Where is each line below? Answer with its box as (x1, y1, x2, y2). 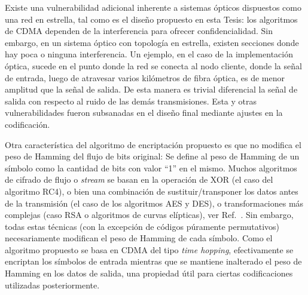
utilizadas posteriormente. (5, 278, 100, 291)
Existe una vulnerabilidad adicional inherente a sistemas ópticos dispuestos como (5, 1, 301, 13)
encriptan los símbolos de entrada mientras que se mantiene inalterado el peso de (5, 255, 302, 268)
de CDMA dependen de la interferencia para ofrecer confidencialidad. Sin (5, 24, 273, 37)
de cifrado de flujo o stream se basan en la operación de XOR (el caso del (5, 173, 273, 186)
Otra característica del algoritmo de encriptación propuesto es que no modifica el (5, 138, 301, 150)
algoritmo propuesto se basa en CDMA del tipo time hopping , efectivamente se (5, 243, 294, 256)
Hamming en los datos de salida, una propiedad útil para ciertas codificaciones (5, 267, 293, 279)
